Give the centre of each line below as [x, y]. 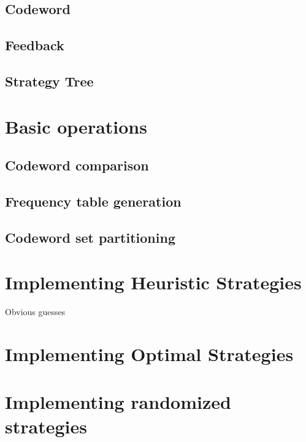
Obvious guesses [35, 312]
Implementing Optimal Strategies [149, 353]
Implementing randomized [118, 402]
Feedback [35, 45]
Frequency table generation [93, 201]
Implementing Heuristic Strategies [153, 282]
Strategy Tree [49, 81]
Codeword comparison [77, 165]
